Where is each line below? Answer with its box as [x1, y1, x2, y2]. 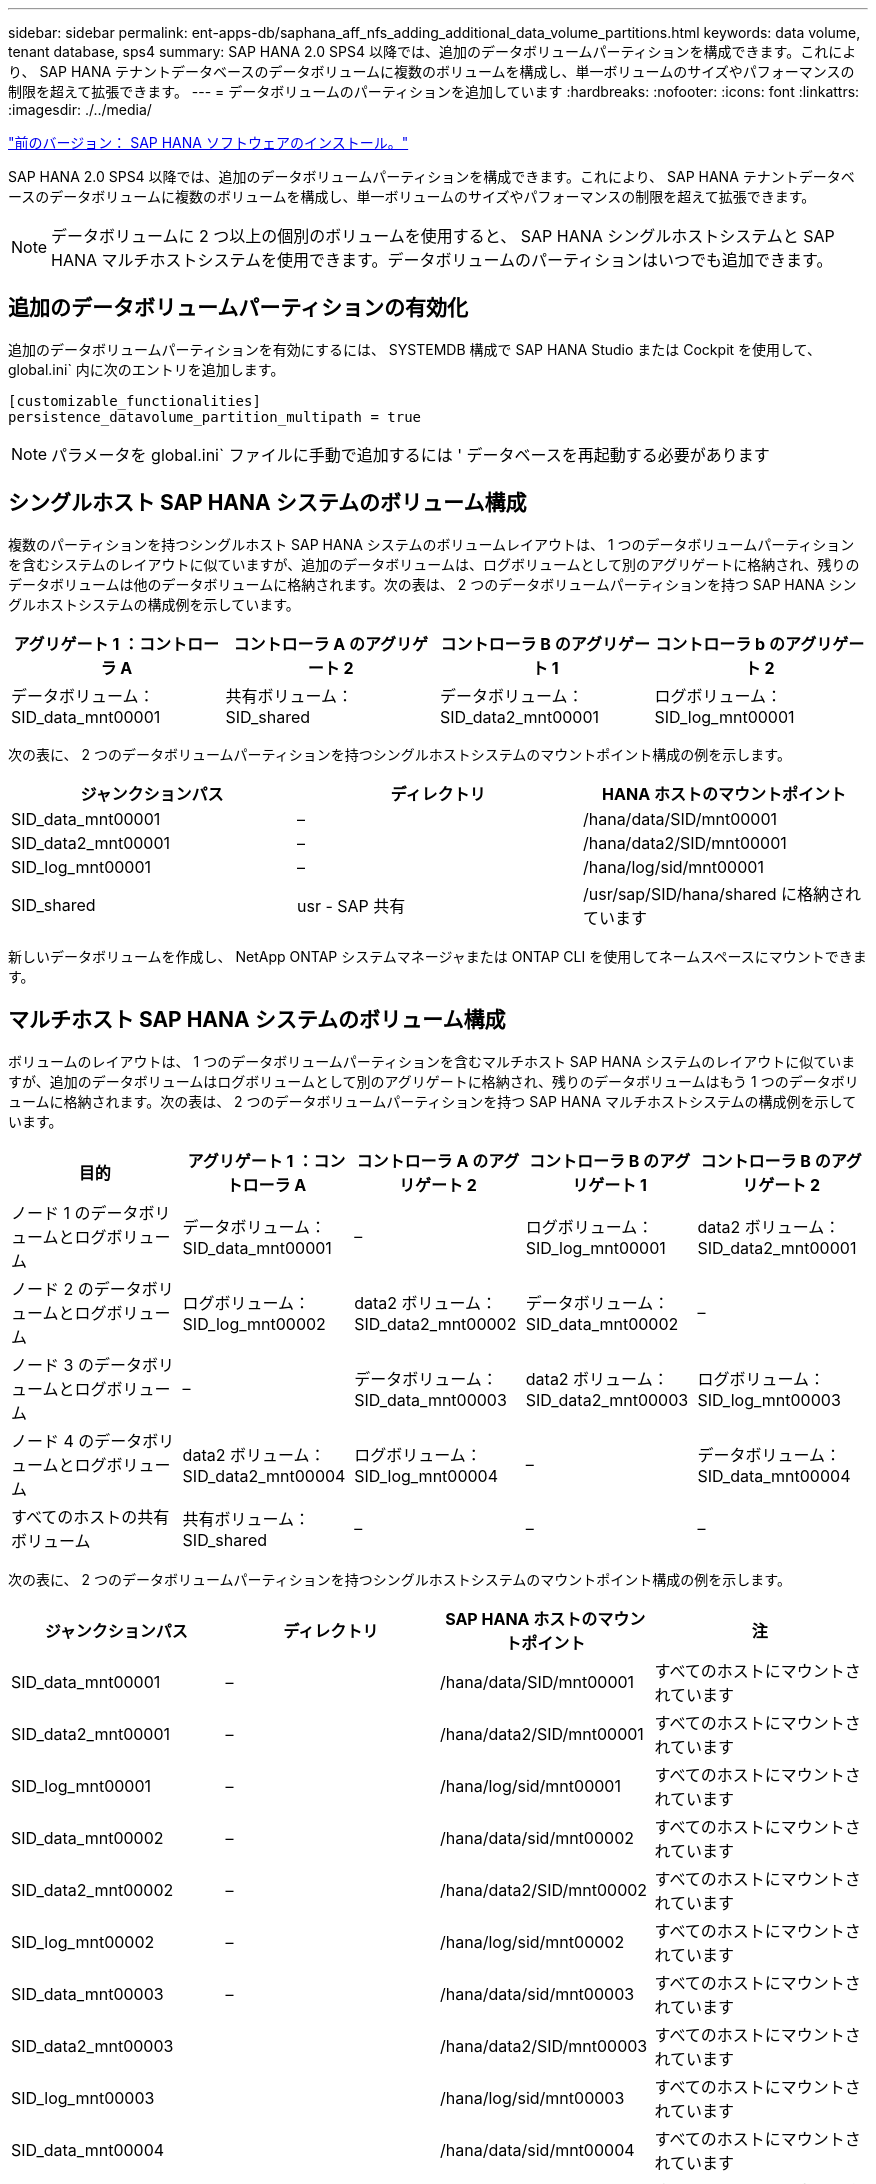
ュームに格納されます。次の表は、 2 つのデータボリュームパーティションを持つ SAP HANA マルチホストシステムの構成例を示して [8, 1092, 857, 1110]
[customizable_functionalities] [8, 392, 261, 409]
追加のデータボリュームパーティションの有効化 [8, 295, 469, 321]
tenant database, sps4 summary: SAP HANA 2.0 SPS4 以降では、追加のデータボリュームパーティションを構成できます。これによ [8, 43, 857, 60]
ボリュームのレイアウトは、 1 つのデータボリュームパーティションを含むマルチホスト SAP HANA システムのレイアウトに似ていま [8, 1052, 856, 1070]
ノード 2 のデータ [11, 1278, 142, 1299]
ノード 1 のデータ [11, 1202, 139, 1223]
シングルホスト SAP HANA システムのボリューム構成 [8, 490, 527, 516]
